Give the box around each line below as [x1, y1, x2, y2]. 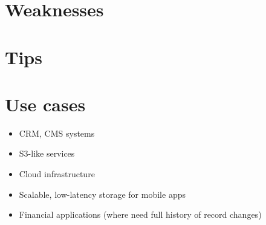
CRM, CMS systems [19, 126, 95, 139]
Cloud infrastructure [19, 168, 95, 180]
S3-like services [19, 147, 75, 160]
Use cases [5, 91, 86, 116]
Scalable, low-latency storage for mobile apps [19, 187, 186, 200]
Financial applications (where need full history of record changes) [19, 208, 262, 221]
